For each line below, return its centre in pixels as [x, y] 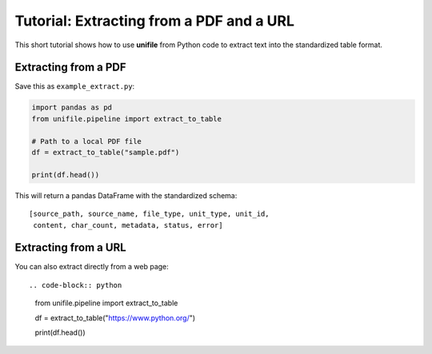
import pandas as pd [72, 107]
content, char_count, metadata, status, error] [128, 225]
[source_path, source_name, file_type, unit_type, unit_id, [149, 214]
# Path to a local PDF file [86, 141]
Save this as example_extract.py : [75, 86]
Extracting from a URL [71, 248]
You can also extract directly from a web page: [92, 267]
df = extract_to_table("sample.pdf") [106, 152]
